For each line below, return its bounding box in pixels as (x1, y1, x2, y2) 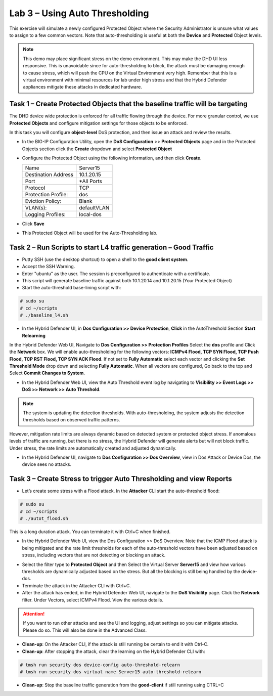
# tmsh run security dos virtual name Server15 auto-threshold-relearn (20, 669, 202, 675)
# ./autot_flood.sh (20, 516, 68, 521)
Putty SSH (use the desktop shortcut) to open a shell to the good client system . (22, 256, 189, 263)
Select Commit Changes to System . (9, 370, 85, 376)
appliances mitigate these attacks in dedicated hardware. (23, 84, 143, 90)
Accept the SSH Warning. (22, 264, 75, 270)
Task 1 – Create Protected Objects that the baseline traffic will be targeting (9, 100, 248, 108)
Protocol (25, 184, 45, 191)
